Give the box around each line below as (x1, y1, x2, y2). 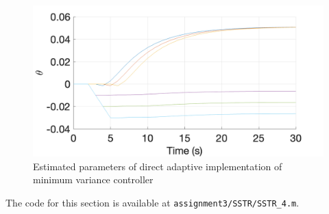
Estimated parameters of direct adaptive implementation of (33, 159, 282, 173)
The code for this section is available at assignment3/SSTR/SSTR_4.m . (5, 195, 300, 209)
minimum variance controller (33, 172, 154, 187)
